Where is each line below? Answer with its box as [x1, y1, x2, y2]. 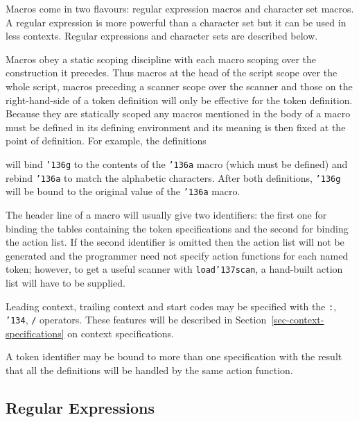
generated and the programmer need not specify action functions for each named [6, 248, 349, 262]
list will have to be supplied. [6, 275, 125, 289]
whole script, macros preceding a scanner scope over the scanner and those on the [6, 78, 353, 93]
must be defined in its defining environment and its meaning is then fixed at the [6, 119, 346, 134]
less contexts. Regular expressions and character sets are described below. [6, 28, 318, 43]
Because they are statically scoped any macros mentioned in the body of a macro [6, 106, 351, 121]
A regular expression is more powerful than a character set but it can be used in [6, 15, 347, 29]
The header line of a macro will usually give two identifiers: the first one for [6, 207, 327, 221]
